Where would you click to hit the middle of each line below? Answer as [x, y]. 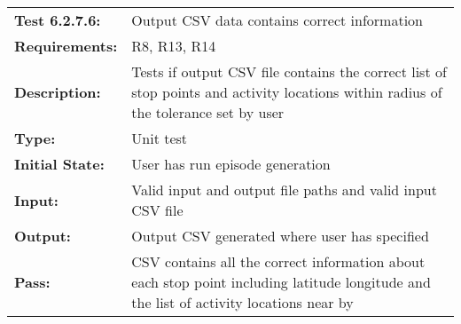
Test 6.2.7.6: [58, 20]
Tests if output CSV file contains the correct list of [289, 71]
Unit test [160, 138]
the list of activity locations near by [242, 302]
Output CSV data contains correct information [277, 20]
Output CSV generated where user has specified [280, 236]
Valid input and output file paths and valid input [284, 190]
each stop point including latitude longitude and [281, 282]
